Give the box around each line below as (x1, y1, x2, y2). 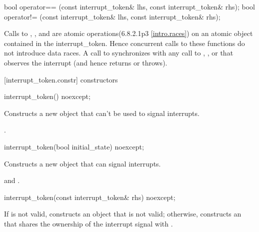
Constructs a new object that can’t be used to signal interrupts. (4, 107, 199, 118)
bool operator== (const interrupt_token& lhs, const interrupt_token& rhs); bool (4, 1, 255, 11)
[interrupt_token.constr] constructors (4, 74, 118, 84)
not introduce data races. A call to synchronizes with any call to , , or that (4, 47, 233, 58)
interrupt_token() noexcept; (4, 91, 90, 101)
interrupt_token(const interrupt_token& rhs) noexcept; (4, 191, 175, 202)
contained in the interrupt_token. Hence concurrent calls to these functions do (4, 37, 245, 48)
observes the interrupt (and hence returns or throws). (4, 57, 167, 67)
